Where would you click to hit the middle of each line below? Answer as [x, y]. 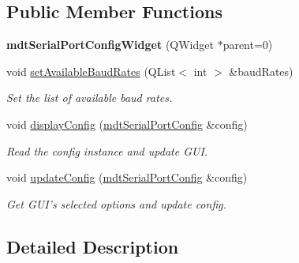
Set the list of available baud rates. [90, 98]
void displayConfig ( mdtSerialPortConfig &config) [127, 124]
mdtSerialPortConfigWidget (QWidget [110, 45]
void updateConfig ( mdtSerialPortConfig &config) [127, 177]
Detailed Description [93, 246]
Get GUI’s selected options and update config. [116, 203]
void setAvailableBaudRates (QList [91, 71]
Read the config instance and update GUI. [107, 150]
